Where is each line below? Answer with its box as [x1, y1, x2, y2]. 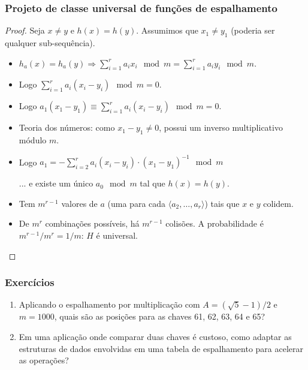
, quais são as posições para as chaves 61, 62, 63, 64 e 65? [54, 310, 265, 323]
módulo [19, 134, 47, 146]
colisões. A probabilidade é [165, 217, 264, 230]
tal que [140, 177, 165, 189]
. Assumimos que [136, 24, 198, 37]
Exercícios [5, 275, 55, 290]
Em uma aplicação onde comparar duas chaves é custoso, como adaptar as [19, 330, 292, 343]
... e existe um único [19, 177, 93, 189]
